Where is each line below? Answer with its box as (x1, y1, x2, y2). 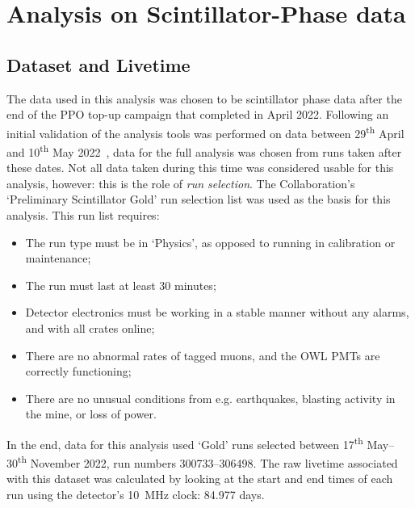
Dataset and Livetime (6, 52, 191, 77)
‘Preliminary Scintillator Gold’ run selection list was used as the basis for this (6, 191, 391, 208)
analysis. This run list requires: (6, 207, 160, 224)
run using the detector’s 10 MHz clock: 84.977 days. (6, 486, 265, 503)
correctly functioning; (25, 363, 132, 380)
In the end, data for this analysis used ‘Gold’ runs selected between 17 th (6, 433, 363, 452)
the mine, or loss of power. (25, 405, 157, 422)
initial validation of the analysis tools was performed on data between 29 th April (6, 122, 405, 141)
